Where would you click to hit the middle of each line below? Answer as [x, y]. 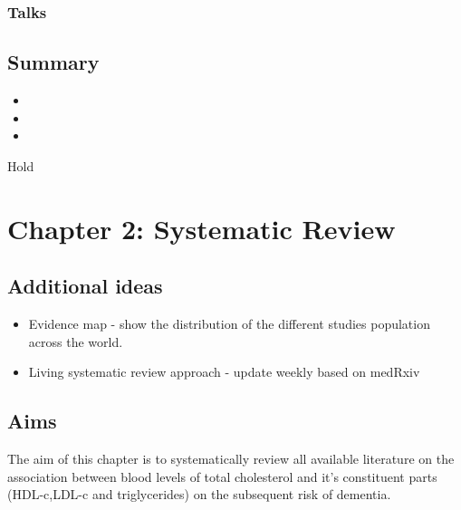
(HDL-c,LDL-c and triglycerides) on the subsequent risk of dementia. [199, 494]
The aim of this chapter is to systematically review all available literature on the [231, 458]
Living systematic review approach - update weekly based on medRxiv [224, 372]
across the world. [76, 341]
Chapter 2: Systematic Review [202, 228]
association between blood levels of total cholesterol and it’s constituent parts [222, 476]
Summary [53, 62]
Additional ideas [85, 286]
